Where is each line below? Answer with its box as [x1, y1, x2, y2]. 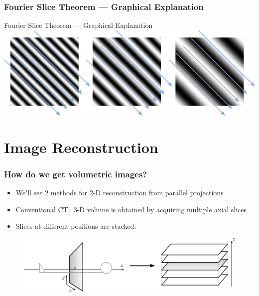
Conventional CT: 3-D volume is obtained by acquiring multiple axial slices [15, 204, 247, 214]
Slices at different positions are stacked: [15, 221, 136, 231]
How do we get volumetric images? [4, 167, 147, 180]
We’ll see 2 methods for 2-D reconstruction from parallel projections [15, 187, 224, 198]
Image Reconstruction [4, 137, 158, 157]
